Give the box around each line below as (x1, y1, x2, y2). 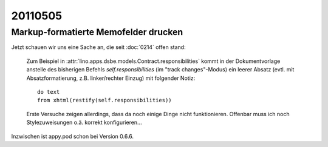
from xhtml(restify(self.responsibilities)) (37, 97, 173, 104)
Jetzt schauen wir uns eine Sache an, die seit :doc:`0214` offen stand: (11, 44, 186, 51)
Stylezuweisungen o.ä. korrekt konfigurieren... (26, 119, 142, 126)
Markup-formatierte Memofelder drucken (11, 27, 183, 38)
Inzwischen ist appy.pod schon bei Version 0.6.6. (11, 132, 134, 140)
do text (37, 88, 60, 95)
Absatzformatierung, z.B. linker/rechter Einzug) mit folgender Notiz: (26, 74, 196, 82)
